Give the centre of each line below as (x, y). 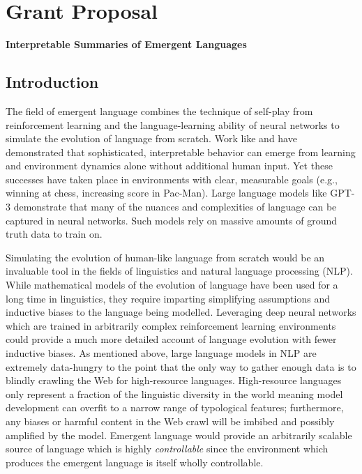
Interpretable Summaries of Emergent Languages (126, 44)
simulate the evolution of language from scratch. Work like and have (151, 138)
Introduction (52, 82)
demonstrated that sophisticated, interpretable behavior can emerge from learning (181, 152)
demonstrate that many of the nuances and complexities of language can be (175, 207)
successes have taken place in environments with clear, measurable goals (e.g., (172, 179)
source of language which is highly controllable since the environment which (167, 449)
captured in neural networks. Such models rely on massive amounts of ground (172, 220)
